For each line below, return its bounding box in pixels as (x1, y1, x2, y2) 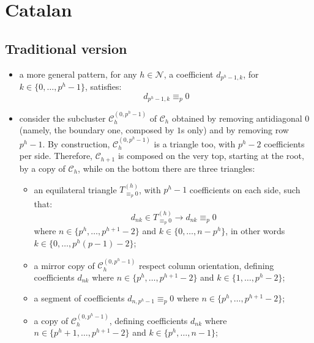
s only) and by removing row (181, 124, 289, 136)
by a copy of (19, 161, 65, 174)
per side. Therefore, (19, 149, 92, 162)
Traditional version (5, 39, 127, 57)
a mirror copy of (34, 259, 95, 271)
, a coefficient (163, 67, 214, 80)
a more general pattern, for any (19, 67, 137, 80)
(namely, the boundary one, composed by (19, 124, 174, 136)
